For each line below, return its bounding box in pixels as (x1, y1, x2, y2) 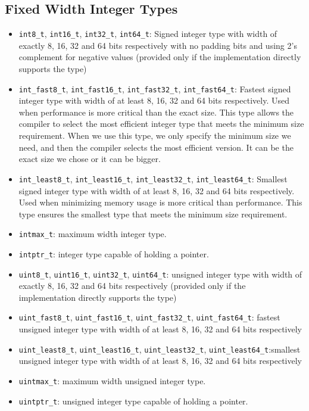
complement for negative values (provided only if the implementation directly (18, 51, 301, 63)
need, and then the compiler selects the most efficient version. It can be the (18, 141, 294, 153)
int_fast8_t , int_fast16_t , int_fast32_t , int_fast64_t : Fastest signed (18, 82, 291, 95)
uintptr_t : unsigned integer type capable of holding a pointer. (18, 394, 248, 407)
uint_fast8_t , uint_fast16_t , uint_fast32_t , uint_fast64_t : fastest (18, 311, 280, 323)
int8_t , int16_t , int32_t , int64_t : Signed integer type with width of (18, 27, 277, 40)
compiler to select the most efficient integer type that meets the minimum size (18, 117, 304, 130)
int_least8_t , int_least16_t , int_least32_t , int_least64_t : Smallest (18, 172, 288, 185)
